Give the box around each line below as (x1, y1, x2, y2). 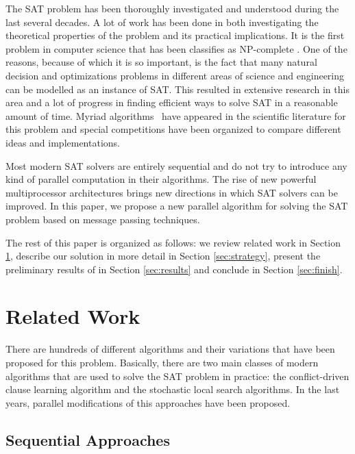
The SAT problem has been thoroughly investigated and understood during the (5, 1, 339, 15)
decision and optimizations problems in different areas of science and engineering (5, 68, 345, 82)
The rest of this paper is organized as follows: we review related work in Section (5, 235, 341, 249)
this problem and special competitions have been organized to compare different (5, 122, 341, 136)
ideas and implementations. (5, 135, 120, 149)
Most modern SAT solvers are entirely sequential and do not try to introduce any (5, 158, 347, 173)
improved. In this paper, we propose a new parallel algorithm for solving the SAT (5, 199, 348, 213)
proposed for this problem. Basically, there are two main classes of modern (5, 355, 319, 369)
